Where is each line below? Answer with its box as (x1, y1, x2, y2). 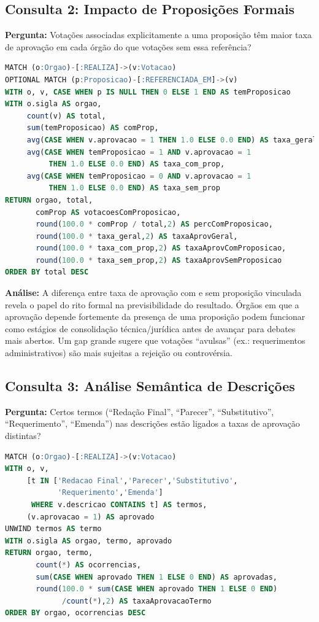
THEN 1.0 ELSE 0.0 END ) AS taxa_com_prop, (48, 160, 225, 169)
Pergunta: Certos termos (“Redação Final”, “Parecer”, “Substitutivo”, (5, 405, 274, 418)
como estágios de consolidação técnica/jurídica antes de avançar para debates (5, 322, 296, 335)
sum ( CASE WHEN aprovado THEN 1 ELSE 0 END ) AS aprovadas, (36, 572, 278, 581)
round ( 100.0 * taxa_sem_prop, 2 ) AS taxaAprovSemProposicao (36, 255, 282, 265)
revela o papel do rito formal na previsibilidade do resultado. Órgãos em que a (5, 298, 299, 311)
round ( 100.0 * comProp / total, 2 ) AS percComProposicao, (36, 220, 273, 229)
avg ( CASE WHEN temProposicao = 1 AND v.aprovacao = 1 (26, 147, 252, 157)
